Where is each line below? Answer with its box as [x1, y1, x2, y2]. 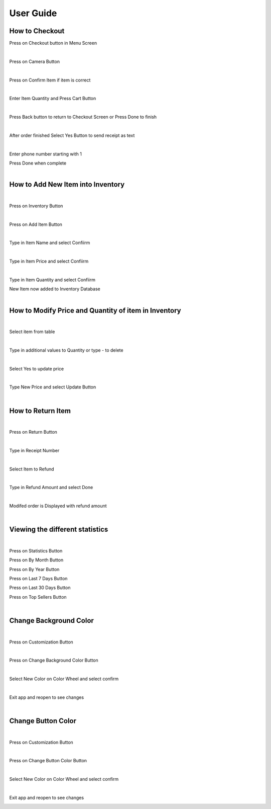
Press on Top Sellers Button [9, 594, 67, 600]
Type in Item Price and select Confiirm [9, 258, 89, 264]
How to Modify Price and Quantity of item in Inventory [9, 306, 181, 314]
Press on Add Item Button [9, 221, 63, 227]
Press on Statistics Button [9, 547, 63, 553]
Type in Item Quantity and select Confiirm [9, 277, 95, 283]
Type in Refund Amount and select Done [9, 484, 93, 491]
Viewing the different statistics [9, 525, 108, 534]
